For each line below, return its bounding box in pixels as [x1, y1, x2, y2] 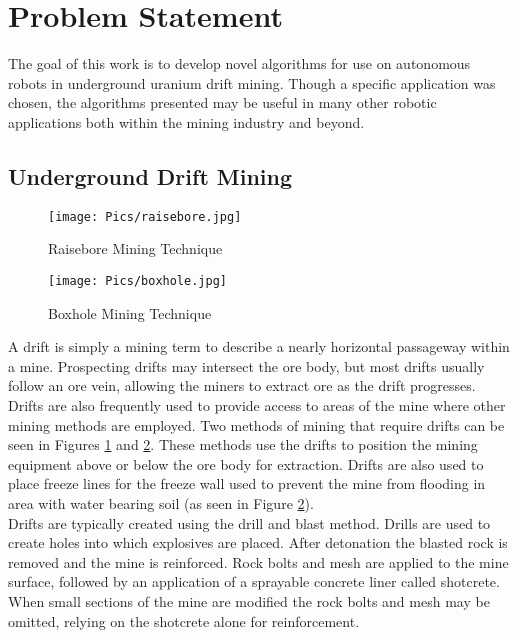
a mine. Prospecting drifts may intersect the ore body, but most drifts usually [8, 355, 485, 376]
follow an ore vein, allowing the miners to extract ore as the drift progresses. [8, 375, 476, 396]
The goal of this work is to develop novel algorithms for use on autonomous [8, 53, 471, 74]
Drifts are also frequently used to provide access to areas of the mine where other [8, 394, 506, 415]
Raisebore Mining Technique [48, 238, 223, 259]
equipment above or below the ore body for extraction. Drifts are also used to [8, 453, 484, 474]
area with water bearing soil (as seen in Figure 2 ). [8, 492, 314, 513]
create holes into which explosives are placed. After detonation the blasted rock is [8, 532, 508, 553]
